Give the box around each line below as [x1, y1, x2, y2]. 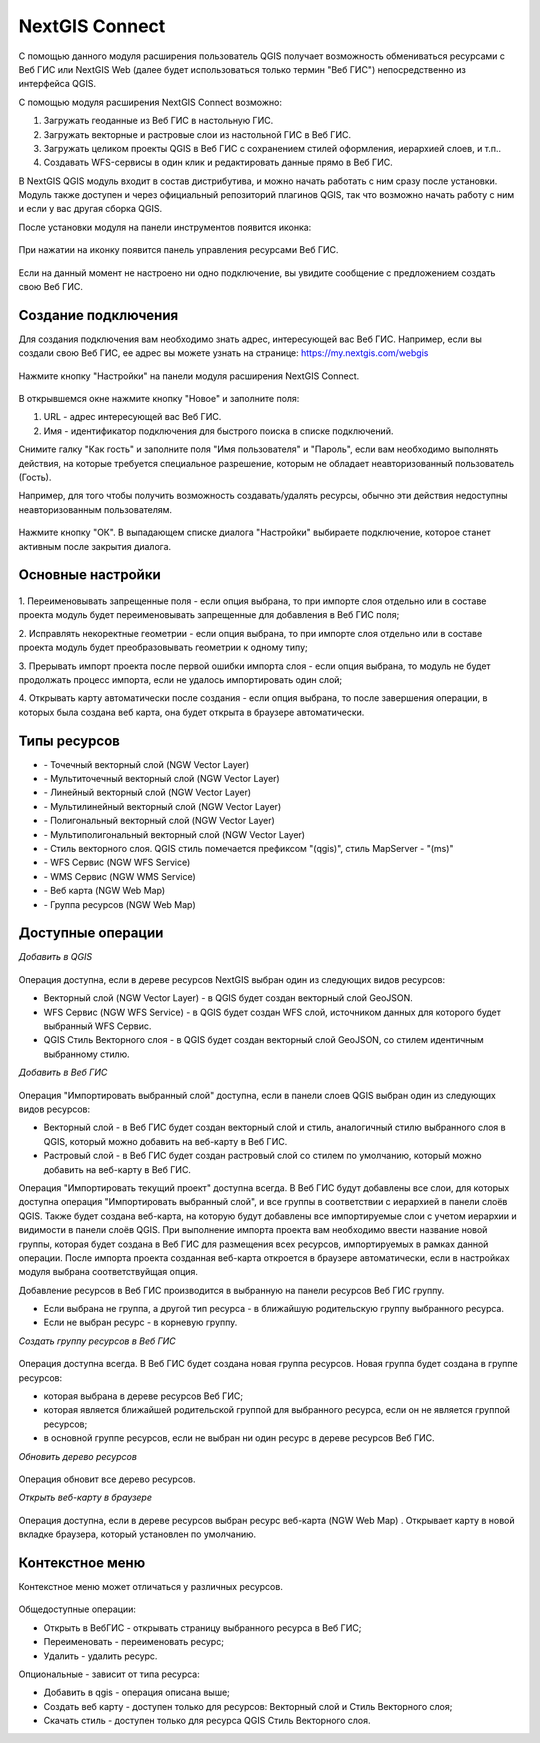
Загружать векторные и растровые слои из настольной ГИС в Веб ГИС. [43, 128, 352, 140]
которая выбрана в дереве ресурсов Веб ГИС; [43, 1390, 244, 1402]
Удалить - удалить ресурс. [43, 1650, 158, 1662]
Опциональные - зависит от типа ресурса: [18, 1668, 200, 1680]
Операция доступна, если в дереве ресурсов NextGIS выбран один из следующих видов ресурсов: [18, 973, 446, 985]
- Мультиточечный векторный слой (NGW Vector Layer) [43, 773, 280, 785]
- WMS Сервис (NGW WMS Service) [43, 870, 197, 882]
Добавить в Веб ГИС [18, 1066, 108, 1079]
